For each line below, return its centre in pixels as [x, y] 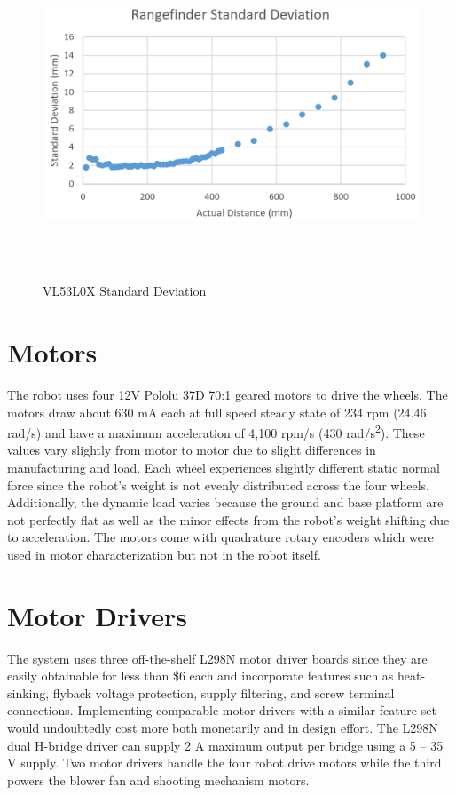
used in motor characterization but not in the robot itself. [164, 554]
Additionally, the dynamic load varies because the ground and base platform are [225, 502]
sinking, [28, 692]
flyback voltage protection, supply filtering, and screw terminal [224, 692]
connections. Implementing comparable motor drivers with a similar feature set [222, 710]
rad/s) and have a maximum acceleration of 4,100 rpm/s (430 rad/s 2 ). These [216, 431]
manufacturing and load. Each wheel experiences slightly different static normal [224, 467]
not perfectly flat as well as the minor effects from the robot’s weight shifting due [228, 519]
